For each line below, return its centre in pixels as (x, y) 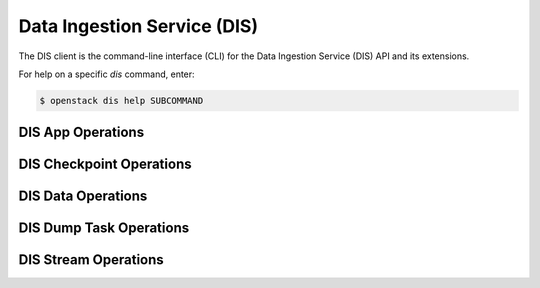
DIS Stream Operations (91, 260)
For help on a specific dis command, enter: (106, 74)
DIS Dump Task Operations (104, 228)
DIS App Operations (81, 132)
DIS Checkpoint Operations (105, 164)
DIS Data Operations (83, 196)
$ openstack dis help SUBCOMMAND (121, 100)
